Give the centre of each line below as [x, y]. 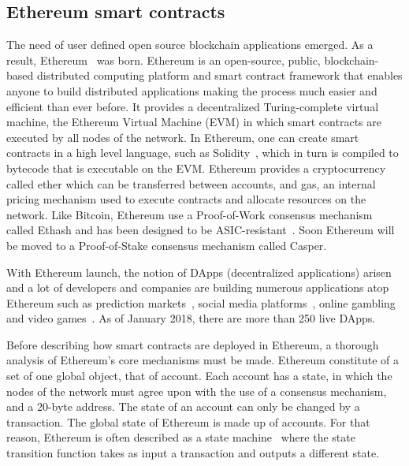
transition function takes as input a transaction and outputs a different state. [193, 453]
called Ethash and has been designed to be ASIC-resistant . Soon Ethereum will [201, 230]
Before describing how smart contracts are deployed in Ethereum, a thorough [193, 344]
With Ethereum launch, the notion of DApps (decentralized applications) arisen [199, 272]
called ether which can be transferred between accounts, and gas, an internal [191, 183]
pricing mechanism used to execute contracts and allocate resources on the [186, 199]
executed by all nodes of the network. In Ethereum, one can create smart [183, 137]
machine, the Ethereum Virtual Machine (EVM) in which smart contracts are [194, 122]
